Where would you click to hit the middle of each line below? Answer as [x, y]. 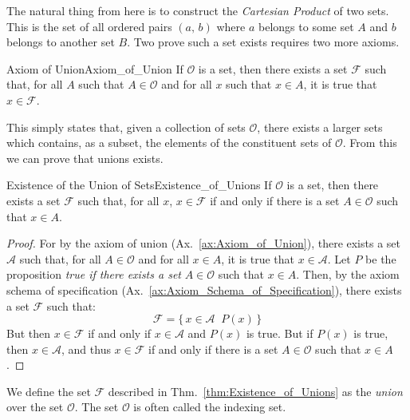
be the [381, 258]
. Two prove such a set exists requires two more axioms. [263, 42]
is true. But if [280, 333]
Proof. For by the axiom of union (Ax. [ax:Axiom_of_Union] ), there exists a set [203, 243]
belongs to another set [61, 42]
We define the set [49, 391]
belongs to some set [306, 26]
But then [29, 333]
